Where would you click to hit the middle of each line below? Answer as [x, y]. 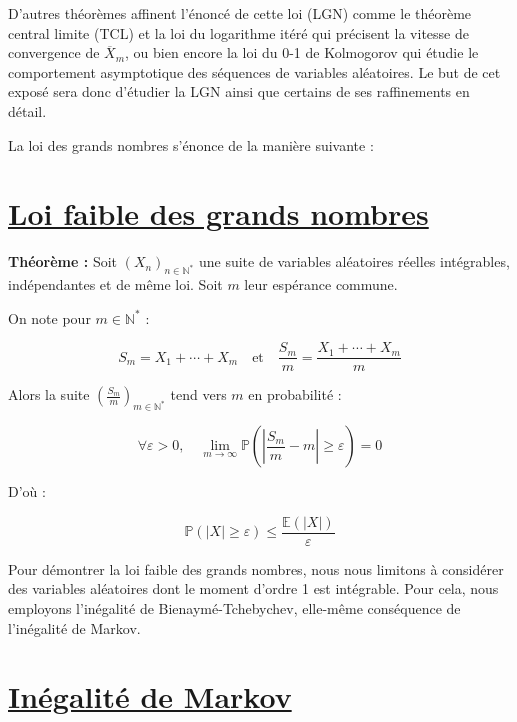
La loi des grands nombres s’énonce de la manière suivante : [191, 144]
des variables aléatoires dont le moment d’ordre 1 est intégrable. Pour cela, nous [253, 588]
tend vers [198, 394]
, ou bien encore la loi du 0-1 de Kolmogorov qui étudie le [302, 52]
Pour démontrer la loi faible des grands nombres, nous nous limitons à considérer [256, 568]
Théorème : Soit [63, 261]
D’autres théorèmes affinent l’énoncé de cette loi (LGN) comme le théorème [240, 13]
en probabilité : [295, 394]
